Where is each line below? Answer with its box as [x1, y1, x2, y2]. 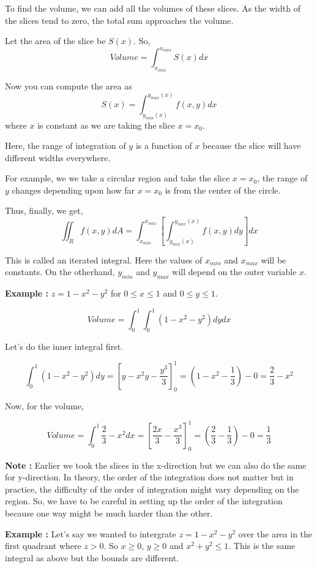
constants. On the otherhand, [5, 265, 115, 278]
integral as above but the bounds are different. [5, 551, 179, 564]
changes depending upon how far [12, 183, 135, 196]
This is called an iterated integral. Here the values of [5, 253, 203, 266]
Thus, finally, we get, [5, 204, 83, 217]
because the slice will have [203, 139, 301, 152]
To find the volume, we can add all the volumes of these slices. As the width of [5, 2, 300, 14]
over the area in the [238, 527, 313, 540]
